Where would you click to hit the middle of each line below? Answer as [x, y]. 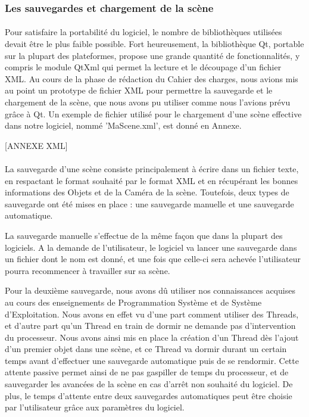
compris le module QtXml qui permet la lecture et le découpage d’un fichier [143, 67]
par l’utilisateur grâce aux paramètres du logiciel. [95, 407]
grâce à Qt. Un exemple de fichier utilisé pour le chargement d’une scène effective [153, 113]
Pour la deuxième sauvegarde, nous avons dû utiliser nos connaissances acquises [150, 290]
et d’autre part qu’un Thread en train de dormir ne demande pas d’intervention [150, 326]
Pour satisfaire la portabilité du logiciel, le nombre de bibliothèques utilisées [143, 32]
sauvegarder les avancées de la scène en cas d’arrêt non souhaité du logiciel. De [149, 384]
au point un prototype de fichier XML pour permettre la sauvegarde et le [139, 90]
